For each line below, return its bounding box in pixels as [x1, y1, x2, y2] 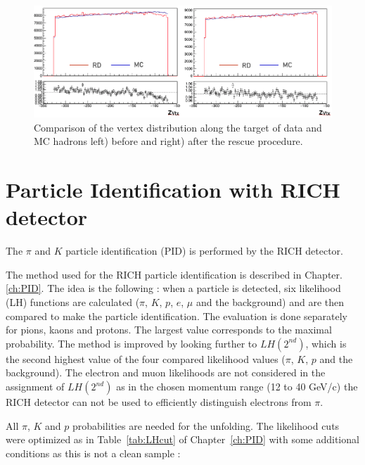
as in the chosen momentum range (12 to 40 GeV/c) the [116, 379, 358, 393]
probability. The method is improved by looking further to [6, 336, 257, 350]
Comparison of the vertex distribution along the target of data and [34, 120, 322, 134]
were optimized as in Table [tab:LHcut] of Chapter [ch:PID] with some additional [6, 432, 359, 447]
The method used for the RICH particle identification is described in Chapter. [6, 267, 342, 281]
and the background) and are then [196, 295, 345, 310]
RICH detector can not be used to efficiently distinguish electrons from [6, 395, 312, 409]
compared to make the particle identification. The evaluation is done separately [6, 308, 347, 323]
